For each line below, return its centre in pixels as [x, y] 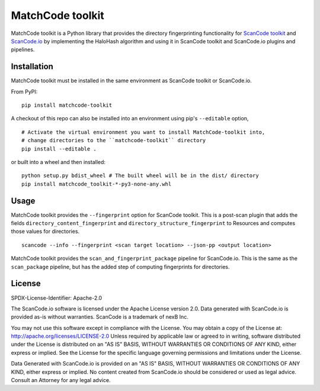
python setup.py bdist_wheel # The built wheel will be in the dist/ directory [140, 176]
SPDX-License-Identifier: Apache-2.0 [57, 298]
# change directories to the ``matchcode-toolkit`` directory [114, 140]
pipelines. [23, 50]
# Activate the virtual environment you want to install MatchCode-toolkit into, [143, 132]
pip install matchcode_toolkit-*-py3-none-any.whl [97, 184]
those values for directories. [45, 232]
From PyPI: [24, 91]
